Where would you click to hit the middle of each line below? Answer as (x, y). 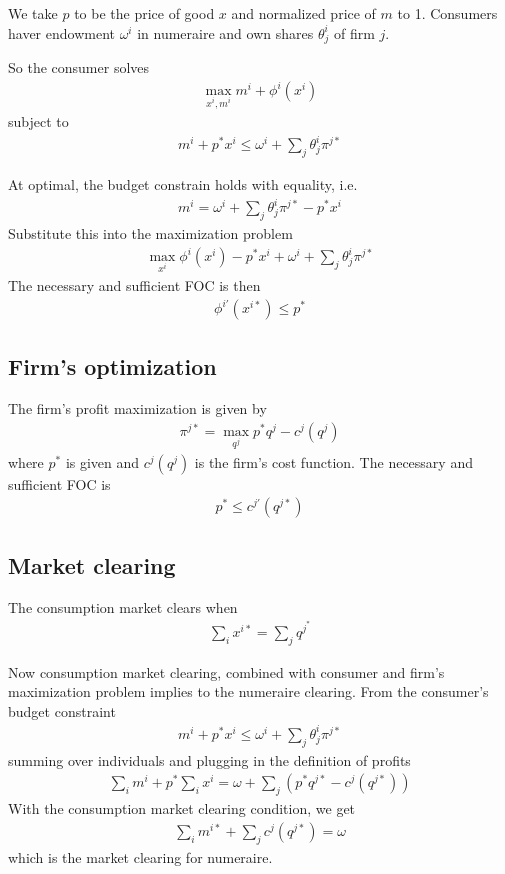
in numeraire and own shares (225, 32)
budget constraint (62, 710)
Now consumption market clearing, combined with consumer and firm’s (226, 671)
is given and (102, 461)
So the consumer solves (79, 67)
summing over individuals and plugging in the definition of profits (209, 759)
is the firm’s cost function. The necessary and (333, 461)
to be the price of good (144, 13)
